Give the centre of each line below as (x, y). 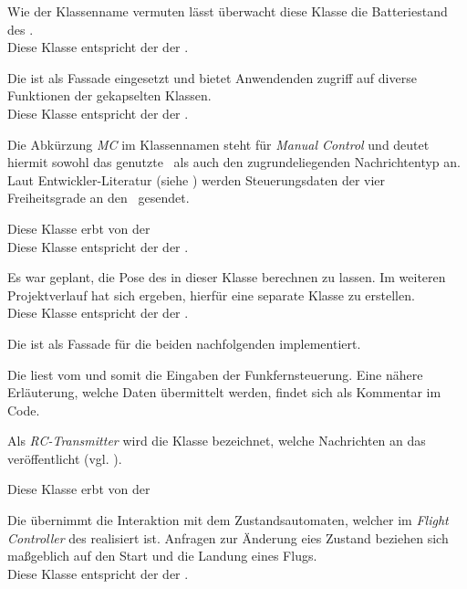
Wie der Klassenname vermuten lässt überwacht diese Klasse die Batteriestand (228, 11)
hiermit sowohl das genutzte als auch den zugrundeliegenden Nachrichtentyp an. (234, 162)
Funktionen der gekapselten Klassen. (109, 95)
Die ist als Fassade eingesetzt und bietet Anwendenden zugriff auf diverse (212, 77)
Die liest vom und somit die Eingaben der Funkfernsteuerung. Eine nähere (215, 374)
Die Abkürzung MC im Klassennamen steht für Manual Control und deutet (218, 144)
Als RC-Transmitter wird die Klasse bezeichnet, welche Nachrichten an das (217, 441)
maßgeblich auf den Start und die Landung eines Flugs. (162, 556)
